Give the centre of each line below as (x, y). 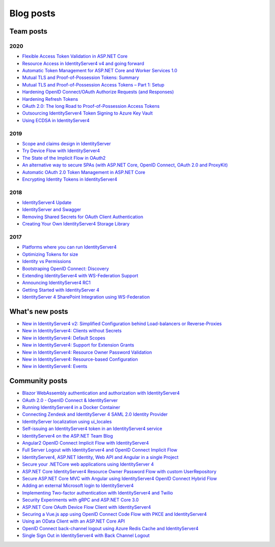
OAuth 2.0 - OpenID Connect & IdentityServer (70, 400)
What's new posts (39, 311)
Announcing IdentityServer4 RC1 (57, 283)
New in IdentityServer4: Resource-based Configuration (80, 359)
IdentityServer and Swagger (52, 210)
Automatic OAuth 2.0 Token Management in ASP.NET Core (84, 172)
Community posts (38, 381)
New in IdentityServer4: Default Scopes (64, 338)
